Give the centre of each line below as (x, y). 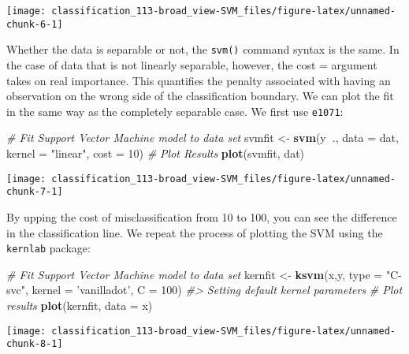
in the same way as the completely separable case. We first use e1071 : (175, 111)
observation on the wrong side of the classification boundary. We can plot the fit (200, 96)
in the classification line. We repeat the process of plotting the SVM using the (195, 232)
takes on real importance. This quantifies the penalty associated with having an (199, 80)
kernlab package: (48, 248)
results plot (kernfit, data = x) (80, 305)
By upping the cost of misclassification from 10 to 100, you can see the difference (202, 216)
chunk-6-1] (35, 24)
